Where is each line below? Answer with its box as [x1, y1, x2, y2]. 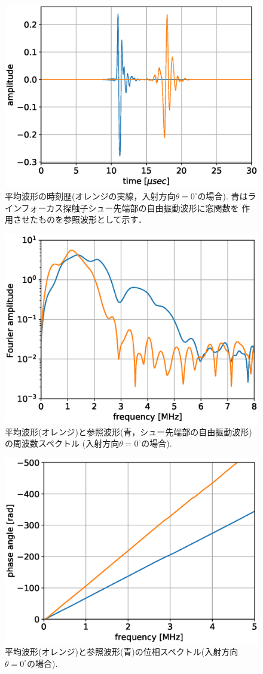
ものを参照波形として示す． [38, 213, 147, 226]
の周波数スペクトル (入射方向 [5, 437, 120, 450]
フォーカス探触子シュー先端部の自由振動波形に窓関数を [21, 201, 239, 214]
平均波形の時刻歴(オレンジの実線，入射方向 [5, 190, 176, 202]
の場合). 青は [197, 190, 248, 202]
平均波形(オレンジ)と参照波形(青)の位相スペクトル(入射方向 [5, 645, 238, 658]
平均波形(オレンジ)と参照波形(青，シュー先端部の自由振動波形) [5, 425, 252, 438]
